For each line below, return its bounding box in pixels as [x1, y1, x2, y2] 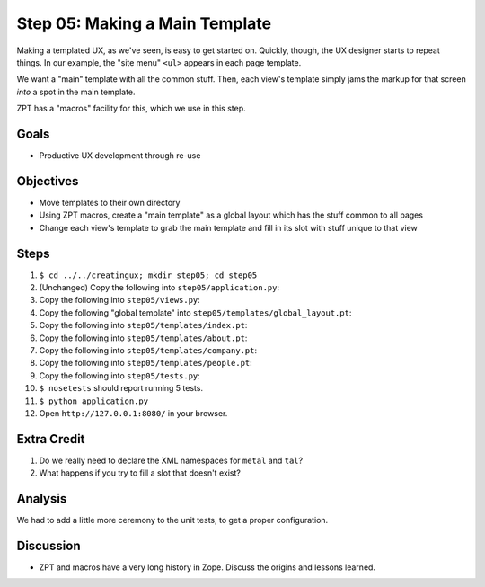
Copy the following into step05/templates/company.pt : [39, 344, 258, 355]
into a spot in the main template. [16, 86, 136, 97]
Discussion [16, 538, 81, 553]
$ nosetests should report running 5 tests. [39, 383, 204, 394]
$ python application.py [39, 396, 148, 406]
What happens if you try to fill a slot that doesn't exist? [39, 467, 242, 478]
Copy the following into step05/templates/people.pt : [39, 358, 253, 369]
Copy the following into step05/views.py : [39, 295, 201, 306]
